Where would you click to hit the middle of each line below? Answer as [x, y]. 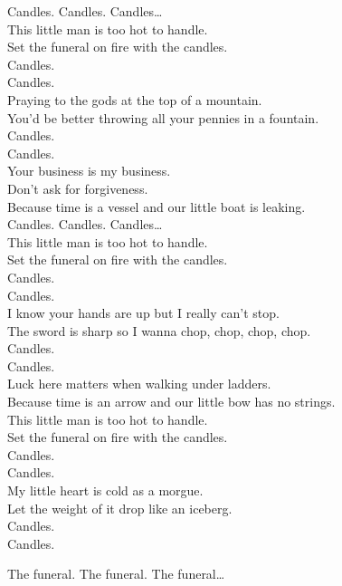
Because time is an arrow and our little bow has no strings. [171, 402]
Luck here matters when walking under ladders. [139, 384]
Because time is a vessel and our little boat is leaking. [157, 206]
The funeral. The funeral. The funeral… [116, 574]
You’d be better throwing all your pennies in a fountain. [163, 117]
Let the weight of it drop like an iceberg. [120, 508]
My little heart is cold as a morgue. [105, 490]
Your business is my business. [89, 171]
